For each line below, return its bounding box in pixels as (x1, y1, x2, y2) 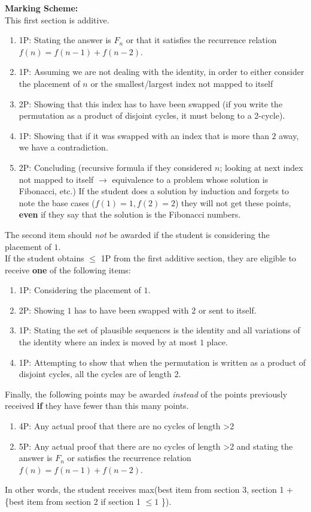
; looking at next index (219, 161, 303, 173)
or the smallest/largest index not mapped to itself (90, 77, 273, 89)
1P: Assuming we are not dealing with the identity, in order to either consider (19, 65, 304, 78)
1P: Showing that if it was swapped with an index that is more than (19, 129, 269, 141)
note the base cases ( (19, 196, 95, 209)
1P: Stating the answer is (19, 34, 111, 46)
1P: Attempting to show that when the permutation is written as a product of (19, 356, 306, 368)
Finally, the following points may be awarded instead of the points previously (5, 387, 288, 400)
